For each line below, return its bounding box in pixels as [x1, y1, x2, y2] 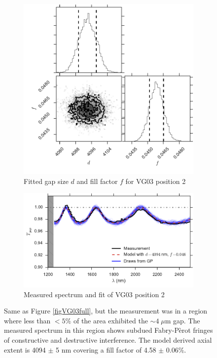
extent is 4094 [4, 344, 46, 355]
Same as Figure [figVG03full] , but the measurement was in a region [4, 306, 208, 316]
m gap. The [165, 315, 200, 325]
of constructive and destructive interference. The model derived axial [4, 334, 212, 345]
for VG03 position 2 [125, 176, 186, 186]
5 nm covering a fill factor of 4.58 [56, 344, 156, 355]
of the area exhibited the [73, 315, 148, 325]
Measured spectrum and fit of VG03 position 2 [24, 289, 165, 299]
